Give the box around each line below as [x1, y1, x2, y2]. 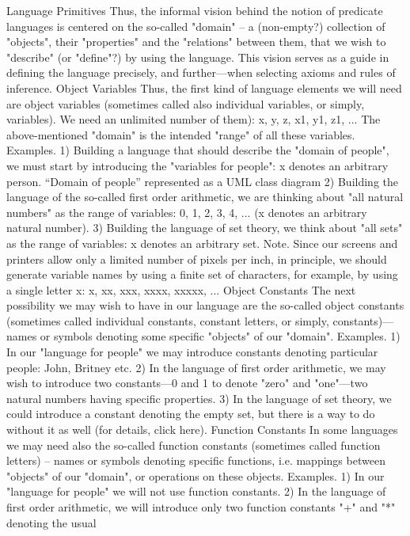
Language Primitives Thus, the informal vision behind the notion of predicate [6, 2, 383, 18]
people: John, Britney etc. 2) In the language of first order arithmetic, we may [6, 359, 386, 375]
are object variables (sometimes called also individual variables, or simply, [6, 95, 365, 112]
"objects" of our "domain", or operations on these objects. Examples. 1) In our [6, 467, 385, 484]
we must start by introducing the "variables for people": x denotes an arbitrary [6, 157, 389, 173]
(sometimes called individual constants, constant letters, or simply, [6, 312, 329, 329]
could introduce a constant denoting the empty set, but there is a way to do [6, 405, 375, 422]
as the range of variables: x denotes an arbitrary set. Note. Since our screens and [6, 234, 398, 251]
